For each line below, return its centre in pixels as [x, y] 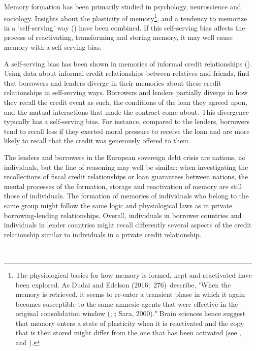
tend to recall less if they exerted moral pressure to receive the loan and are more [127, 131]
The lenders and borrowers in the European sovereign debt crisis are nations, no [125, 157]
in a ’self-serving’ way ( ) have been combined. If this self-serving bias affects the [125, 27]
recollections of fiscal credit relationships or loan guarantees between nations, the [126, 176]
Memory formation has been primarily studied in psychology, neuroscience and [123, 6]
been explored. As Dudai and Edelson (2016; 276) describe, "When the [123, 284]
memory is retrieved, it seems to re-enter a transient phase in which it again [130, 294]
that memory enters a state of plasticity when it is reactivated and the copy [130, 323]
